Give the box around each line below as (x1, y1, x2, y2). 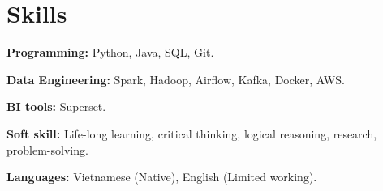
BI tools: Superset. (6, 98, 106, 115)
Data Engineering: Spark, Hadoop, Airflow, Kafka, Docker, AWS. (6, 70, 345, 87)
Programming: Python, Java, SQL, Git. (6, 44, 214, 61)
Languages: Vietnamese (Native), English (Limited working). (6, 168, 317, 185)
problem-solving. (6, 141, 88, 158)
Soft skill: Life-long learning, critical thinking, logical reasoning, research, (6, 125, 377, 142)
